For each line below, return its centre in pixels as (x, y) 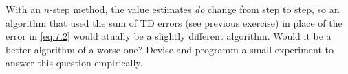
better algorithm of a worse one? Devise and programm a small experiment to (170, 49)
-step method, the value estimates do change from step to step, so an (195, 9)
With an (23, 9)
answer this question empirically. (74, 63)
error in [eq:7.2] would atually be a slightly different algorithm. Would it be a (168, 36)
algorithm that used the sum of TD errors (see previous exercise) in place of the (174, 22)
